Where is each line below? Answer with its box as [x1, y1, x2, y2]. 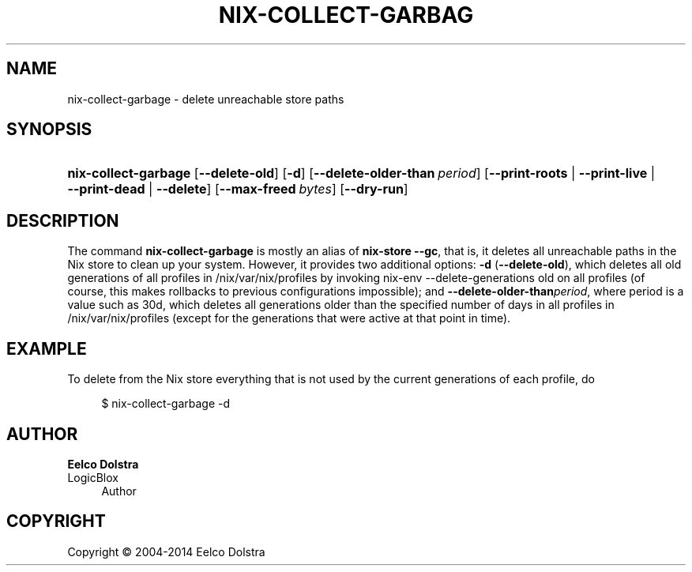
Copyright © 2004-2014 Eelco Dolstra [67, 544, 265, 559]
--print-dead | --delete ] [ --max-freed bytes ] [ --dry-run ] [67, 181, 408, 198]
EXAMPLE [6, 338, 87, 359]
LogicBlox [67, 470, 118, 484]
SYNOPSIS [6, 119, 92, 140]
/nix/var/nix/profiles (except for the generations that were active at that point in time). [67, 311, 511, 326]
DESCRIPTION [6, 210, 119, 231]
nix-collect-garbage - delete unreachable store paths [67, 92, 344, 106]
